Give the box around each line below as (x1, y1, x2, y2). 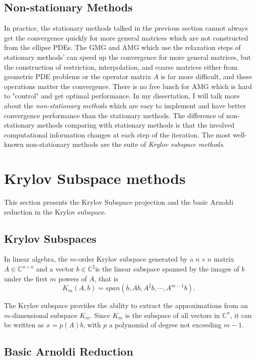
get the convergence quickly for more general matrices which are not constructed (4, 32, 249, 43)
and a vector (36, 264, 74, 274)
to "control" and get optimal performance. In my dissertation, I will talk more (4, 90, 240, 101)
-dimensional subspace (10, 310, 77, 320)
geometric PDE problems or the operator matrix (4, 71, 151, 82)
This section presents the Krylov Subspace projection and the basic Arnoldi (4, 197, 234, 207)
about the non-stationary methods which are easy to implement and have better (4, 100, 246, 110)
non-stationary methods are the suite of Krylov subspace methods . (26, 139, 225, 149)
